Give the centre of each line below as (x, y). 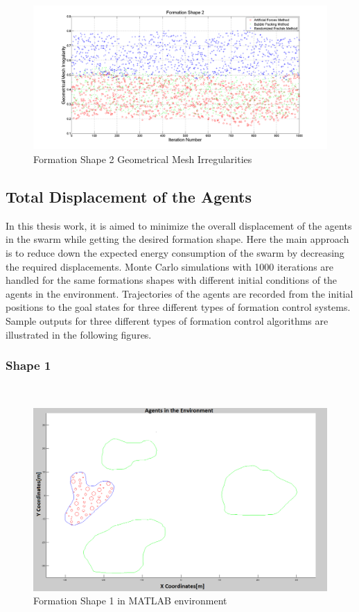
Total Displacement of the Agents (129, 197)
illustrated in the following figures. (79, 334)
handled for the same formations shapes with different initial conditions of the (172, 280)
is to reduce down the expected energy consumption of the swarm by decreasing (175, 253)
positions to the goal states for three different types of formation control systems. (178, 307)
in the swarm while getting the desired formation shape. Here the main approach (177, 239)
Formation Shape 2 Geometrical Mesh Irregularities (143, 159)
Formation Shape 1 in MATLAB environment (130, 601)
